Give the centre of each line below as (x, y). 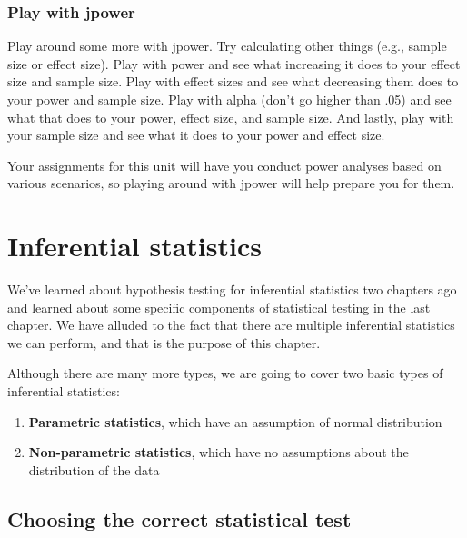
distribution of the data (94, 469)
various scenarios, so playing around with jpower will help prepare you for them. (231, 183)
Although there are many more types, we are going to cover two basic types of (225, 373)
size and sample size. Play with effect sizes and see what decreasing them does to (233, 81)
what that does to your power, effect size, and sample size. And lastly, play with (231, 117)
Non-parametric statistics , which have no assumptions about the (219, 452)
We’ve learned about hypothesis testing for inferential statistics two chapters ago (232, 289)
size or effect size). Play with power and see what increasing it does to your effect (234, 63)
